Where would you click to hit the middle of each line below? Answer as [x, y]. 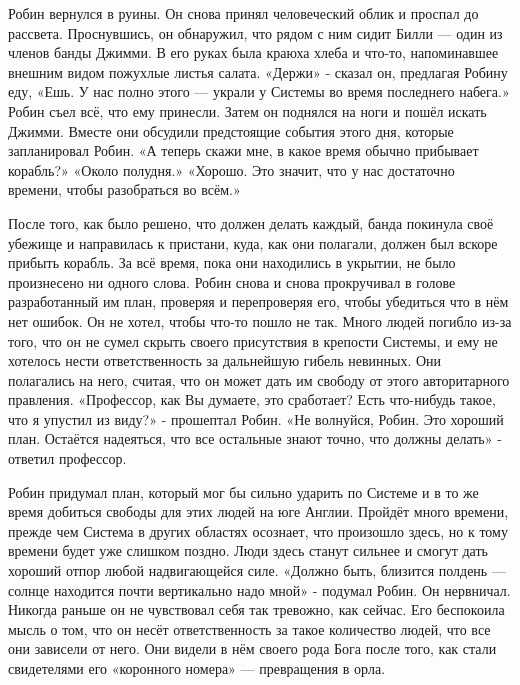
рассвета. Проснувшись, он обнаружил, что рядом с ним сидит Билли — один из [255, 32]
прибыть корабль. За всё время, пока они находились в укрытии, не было [232, 262]
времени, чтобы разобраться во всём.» [124, 189]
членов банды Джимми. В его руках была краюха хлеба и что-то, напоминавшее [253, 52]
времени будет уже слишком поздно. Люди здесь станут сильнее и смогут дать [248, 550]
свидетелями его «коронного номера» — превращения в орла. [197, 668]
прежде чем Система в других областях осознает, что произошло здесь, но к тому [258, 530]
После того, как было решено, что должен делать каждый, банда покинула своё [251, 222]
